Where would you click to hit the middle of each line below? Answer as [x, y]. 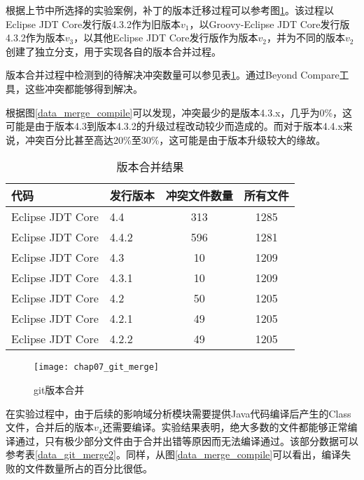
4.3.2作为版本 [35, 38]
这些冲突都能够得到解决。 [84, 88]
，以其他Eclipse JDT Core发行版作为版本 [166, 38]
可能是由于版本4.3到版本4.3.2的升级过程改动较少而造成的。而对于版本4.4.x [174, 126]
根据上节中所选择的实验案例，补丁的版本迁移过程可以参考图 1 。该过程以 [170, 10]
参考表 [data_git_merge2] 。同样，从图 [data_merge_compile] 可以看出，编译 [174, 454]
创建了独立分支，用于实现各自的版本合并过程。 [113, 51]
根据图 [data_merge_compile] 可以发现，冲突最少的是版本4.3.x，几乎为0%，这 [179, 112]
